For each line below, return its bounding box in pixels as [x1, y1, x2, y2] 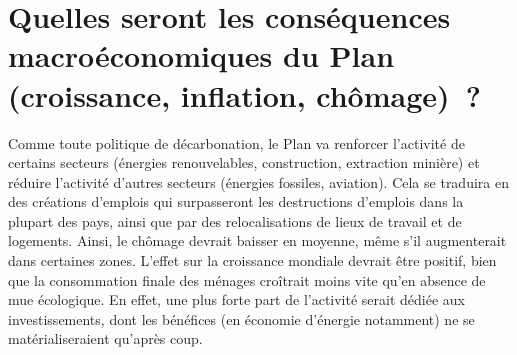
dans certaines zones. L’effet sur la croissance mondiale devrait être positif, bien [8, 250, 497, 271]
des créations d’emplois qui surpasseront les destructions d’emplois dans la [8, 191, 464, 212]
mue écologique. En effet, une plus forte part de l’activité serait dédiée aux [8, 289, 466, 310]
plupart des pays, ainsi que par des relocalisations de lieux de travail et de [8, 210, 462, 231]
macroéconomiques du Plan [8, 35, 395, 76]
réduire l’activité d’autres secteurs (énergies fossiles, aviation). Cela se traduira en [8, 171, 509, 192]
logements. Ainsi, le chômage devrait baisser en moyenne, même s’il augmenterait [8, 230, 507, 251]
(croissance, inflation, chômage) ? [8, 74, 481, 115]
